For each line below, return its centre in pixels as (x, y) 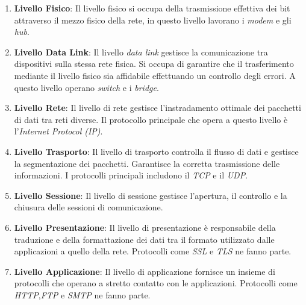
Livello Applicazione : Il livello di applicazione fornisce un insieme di (145, 271)
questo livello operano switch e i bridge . (86, 87)
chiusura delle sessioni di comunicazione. (89, 207)
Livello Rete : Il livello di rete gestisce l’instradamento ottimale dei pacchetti (158, 108)
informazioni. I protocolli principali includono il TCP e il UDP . (131, 175)
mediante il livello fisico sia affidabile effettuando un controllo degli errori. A (155, 75)
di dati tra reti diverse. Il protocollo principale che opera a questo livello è (151, 119)
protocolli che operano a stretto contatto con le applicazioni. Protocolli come (156, 283)
